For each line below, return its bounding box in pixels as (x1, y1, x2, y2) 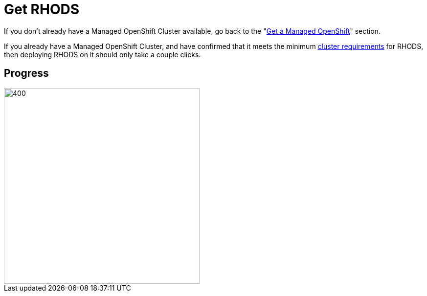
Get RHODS (4, 1, 80, 18)
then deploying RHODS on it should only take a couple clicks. (4, 50, 201, 59)
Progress (4, 67, 49, 80)
